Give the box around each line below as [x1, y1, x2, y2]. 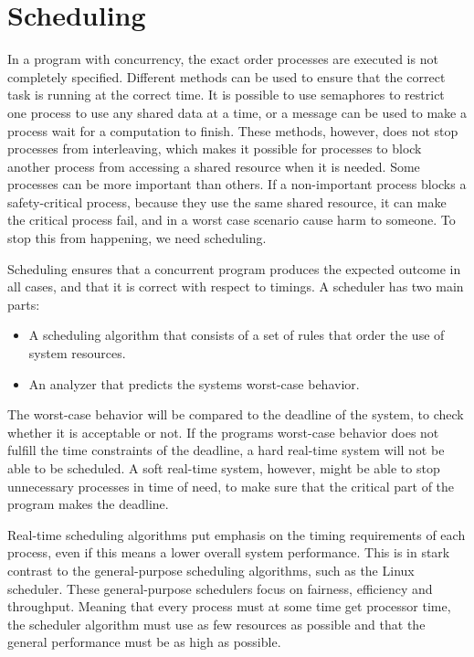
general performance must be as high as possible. [7, 632, 281, 652]
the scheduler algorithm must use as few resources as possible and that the [7, 614, 426, 633]
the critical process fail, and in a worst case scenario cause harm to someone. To [7, 210, 456, 229]
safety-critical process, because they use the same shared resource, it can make [7, 192, 447, 211]
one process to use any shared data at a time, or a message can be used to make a [7, 102, 467, 122]
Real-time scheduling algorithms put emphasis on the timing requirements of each [7, 525, 466, 544]
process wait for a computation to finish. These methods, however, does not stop [7, 121, 458, 140]
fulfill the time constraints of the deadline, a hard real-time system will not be [7, 440, 445, 460]
